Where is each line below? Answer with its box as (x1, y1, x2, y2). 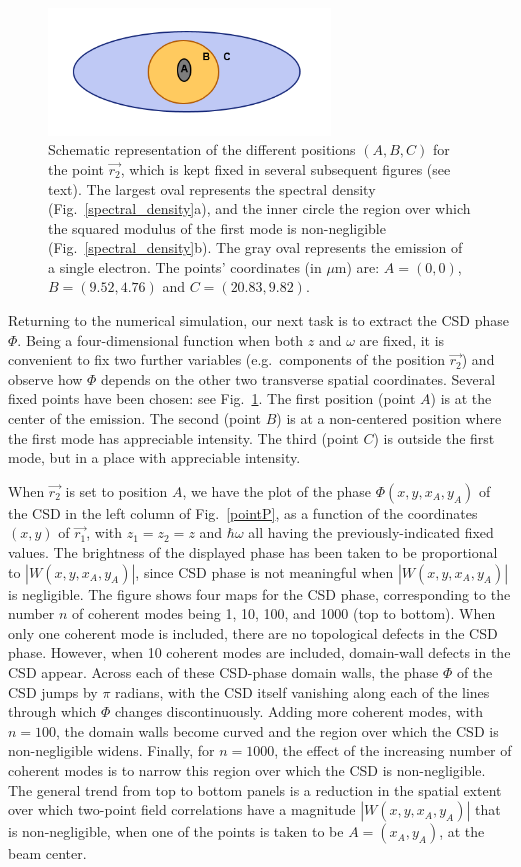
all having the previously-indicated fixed (248, 522, 494, 543)
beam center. (8, 843, 87, 864)
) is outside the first (373, 427, 495, 448)
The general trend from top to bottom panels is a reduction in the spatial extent (8, 779, 502, 800)
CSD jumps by (8, 681, 98, 702)
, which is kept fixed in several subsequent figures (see (120, 158, 451, 179)
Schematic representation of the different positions (48, 139, 356, 160)
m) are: (334, 256, 380, 277)
